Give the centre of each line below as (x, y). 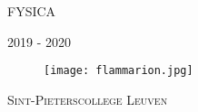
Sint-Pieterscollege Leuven (88, 99)
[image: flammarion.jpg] (119, 71)
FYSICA (32, 11)
